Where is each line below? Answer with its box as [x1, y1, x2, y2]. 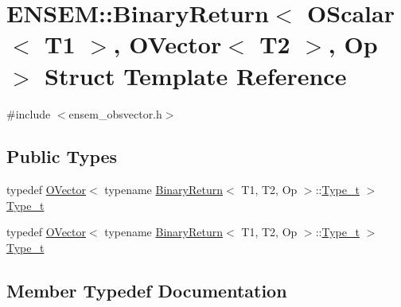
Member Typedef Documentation [6, 278, 287, 303]
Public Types [6, 144, 118, 169]
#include [6, 105, 51, 122]
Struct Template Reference [45, 59, 347, 91]
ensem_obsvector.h [68, 105, 162, 122]
